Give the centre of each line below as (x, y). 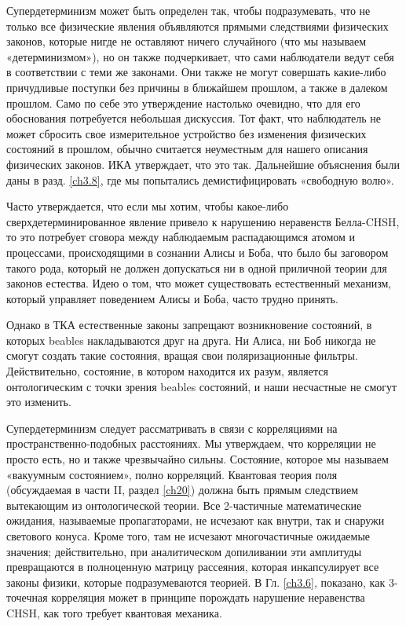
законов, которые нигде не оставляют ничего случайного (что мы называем (187, 41)
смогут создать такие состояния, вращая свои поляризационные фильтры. (182, 355)
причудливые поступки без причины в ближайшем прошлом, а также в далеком (197, 87)
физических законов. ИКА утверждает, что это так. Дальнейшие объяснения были (203, 164)
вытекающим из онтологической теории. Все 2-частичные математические (184, 505)
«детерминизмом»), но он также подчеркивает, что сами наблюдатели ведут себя (200, 56)
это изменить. (39, 402)
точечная (27, 597)
